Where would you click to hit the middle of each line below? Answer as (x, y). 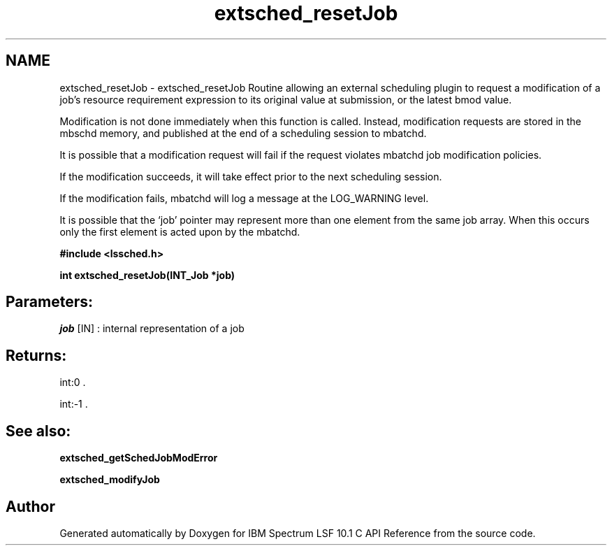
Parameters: (49, 302)
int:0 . (73, 382)
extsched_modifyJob (110, 480)
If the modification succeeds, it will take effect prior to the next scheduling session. (251, 176)
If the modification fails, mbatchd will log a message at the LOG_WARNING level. (244, 198)
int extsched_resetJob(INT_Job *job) (147, 275)
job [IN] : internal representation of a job (152, 329)
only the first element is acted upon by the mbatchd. (180, 231)
